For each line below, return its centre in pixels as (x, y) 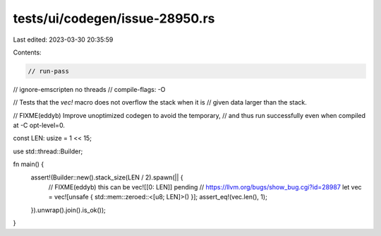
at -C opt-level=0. (39, 125)
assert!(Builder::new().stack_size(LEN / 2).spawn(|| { (107, 177)
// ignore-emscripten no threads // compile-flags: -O (89, 89)
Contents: (27, 52)
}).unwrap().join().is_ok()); (68, 210)
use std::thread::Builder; (48, 151)
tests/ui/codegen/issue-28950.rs (114, 18)
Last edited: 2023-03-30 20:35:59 (63, 40)
